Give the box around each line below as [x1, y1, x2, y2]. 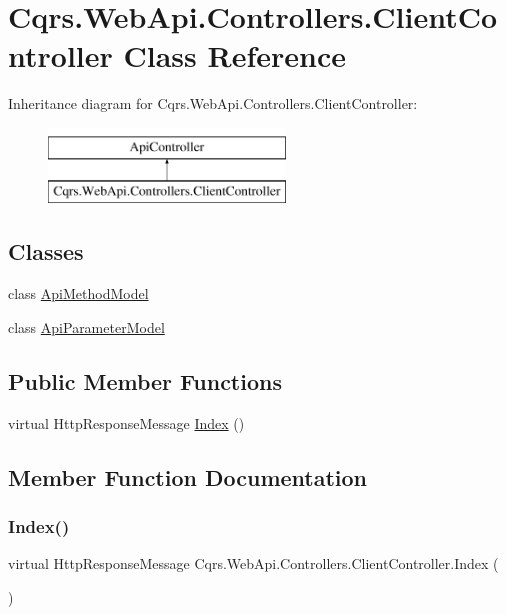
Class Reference [123, 35, 346, 76]
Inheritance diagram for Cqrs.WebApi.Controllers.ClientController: [8, 93, 418, 114]
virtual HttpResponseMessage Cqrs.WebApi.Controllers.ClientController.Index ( [8, 553, 499, 574]
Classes [8, 236, 84, 267]
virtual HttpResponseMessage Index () [8, 412, 245, 433]
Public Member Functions [8, 365, 282, 396]
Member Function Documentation [8, 461, 368, 492]
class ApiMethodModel [8, 283, 149, 304]
